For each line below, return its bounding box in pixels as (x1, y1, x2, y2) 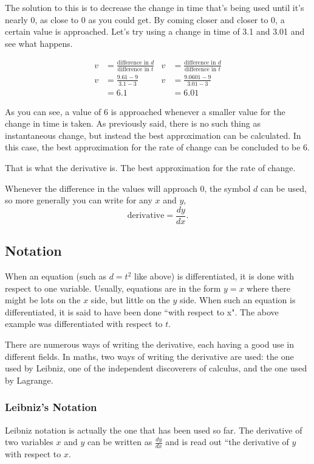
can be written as (87, 435, 152, 448)
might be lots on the (5, 294, 81, 306)
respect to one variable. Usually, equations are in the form (5, 281, 221, 294)
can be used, (260, 181, 307, 194)
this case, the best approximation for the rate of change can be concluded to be (5, 141, 301, 153)
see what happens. (5, 37, 73, 49)
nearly (5, 13, 28, 26)
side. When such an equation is (180, 294, 296, 306)
